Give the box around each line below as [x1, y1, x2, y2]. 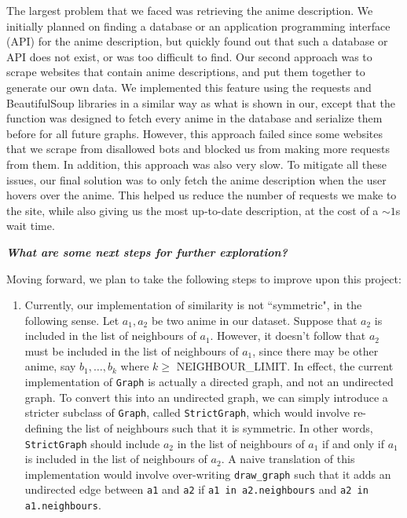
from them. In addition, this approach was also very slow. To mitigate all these [6, 155, 387, 172]
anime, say [24, 358, 76, 374]
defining [24, 419, 64, 436]
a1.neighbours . [24, 497, 101, 513]
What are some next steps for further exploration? [6, 243, 288, 260]
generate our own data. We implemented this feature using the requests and [6, 78, 372, 95]
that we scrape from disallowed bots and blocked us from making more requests [6, 140, 390, 157]
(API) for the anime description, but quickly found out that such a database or [6, 33, 388, 49]
